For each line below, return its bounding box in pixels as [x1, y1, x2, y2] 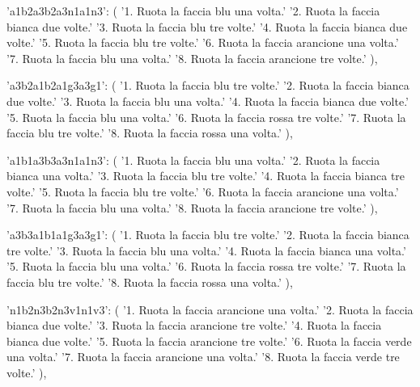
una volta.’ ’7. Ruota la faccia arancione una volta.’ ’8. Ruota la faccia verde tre [6, 348, 400, 365]
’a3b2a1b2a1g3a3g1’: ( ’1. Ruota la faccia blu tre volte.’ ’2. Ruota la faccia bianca [6, 77, 409, 94]
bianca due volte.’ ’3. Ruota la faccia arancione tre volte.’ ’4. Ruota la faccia [6, 317, 382, 334]
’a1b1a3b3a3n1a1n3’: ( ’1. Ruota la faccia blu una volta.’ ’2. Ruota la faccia [6, 151, 380, 168]
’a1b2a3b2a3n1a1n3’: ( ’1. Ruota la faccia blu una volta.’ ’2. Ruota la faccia [6, 2, 380, 19]
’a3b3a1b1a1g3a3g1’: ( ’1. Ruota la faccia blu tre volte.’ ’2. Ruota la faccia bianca [6, 226, 409, 243]
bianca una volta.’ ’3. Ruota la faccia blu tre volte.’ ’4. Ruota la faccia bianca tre [6, 167, 405, 184]
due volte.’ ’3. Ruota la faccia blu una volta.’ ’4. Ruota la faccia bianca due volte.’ [6, 92, 409, 109]
